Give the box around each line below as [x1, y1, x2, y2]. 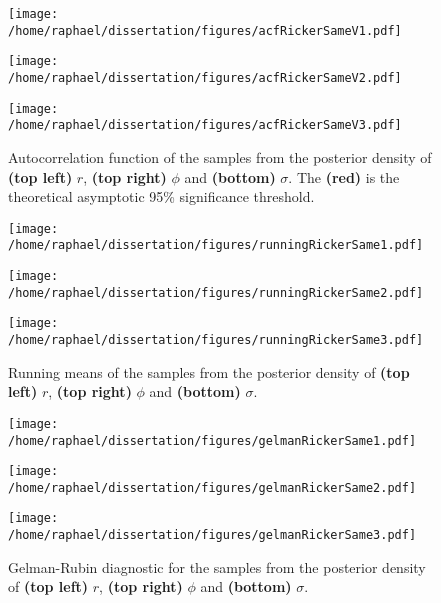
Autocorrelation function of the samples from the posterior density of [8, 146, 432, 167]
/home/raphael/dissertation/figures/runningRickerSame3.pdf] [8, 333, 424, 347]
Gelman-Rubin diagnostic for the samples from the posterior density [8, 556, 426, 577]
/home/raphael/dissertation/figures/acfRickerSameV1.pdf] [8, 23, 402, 38]
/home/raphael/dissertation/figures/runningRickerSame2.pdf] [8, 285, 424, 300]
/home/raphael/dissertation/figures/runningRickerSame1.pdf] [8, 238, 424, 253]
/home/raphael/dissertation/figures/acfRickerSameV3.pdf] [8, 118, 402, 133]
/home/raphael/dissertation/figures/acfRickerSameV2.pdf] [8, 70, 402, 85]
